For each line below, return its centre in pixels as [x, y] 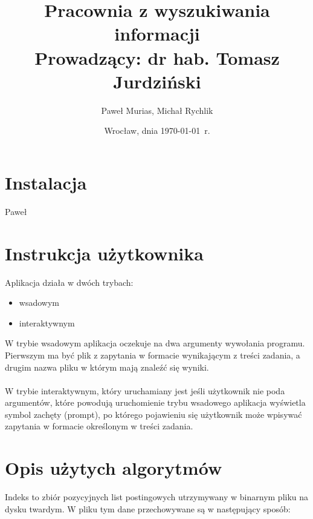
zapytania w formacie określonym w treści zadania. [99, 426]
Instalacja [46, 182]
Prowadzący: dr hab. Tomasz [157, 57]
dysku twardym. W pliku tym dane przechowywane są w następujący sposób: [148, 508]
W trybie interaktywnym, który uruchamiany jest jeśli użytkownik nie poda [145, 390]
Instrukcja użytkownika [104, 253]
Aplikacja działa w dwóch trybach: [69, 282]
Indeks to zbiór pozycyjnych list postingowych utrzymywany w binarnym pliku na [157, 497]
